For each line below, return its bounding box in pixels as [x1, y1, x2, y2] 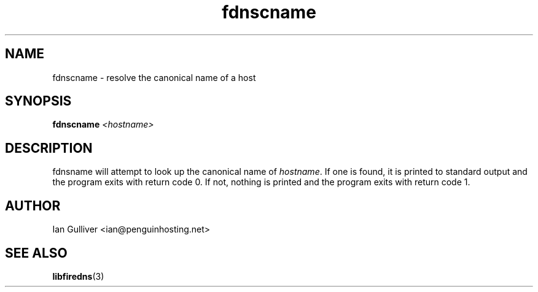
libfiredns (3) [52, 271, 104, 282]
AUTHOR [5, 198, 61, 213]
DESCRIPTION [5, 140, 93, 156]
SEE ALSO [5, 245, 68, 261]
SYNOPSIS [5, 93, 72, 109]
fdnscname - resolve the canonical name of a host [52, 72, 256, 83]
